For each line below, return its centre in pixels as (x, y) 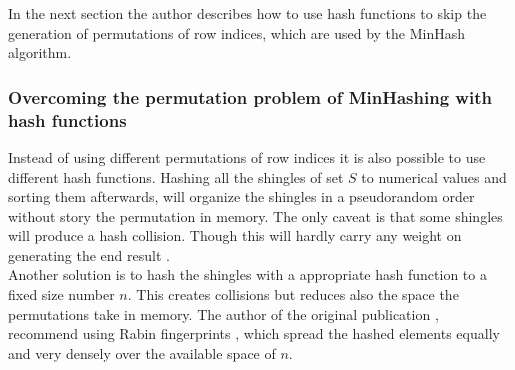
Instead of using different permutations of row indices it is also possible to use (247, 156)
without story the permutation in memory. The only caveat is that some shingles (255, 215)
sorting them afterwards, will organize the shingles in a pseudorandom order (241, 196)
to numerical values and (434, 176)
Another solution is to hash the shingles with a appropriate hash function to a (247, 274)
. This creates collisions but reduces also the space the (293, 294)
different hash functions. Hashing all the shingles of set (176, 176)
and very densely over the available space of (142, 352)
